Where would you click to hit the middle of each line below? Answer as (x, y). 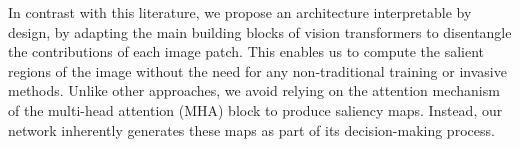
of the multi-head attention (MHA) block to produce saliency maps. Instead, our (255, 109)
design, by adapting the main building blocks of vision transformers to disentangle (260, 31)
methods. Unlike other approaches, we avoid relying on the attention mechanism (254, 90)
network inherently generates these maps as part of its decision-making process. (251, 129)
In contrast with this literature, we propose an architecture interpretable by (240, 12)
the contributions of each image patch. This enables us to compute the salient (246, 51)
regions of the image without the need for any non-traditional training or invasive (257, 70)
